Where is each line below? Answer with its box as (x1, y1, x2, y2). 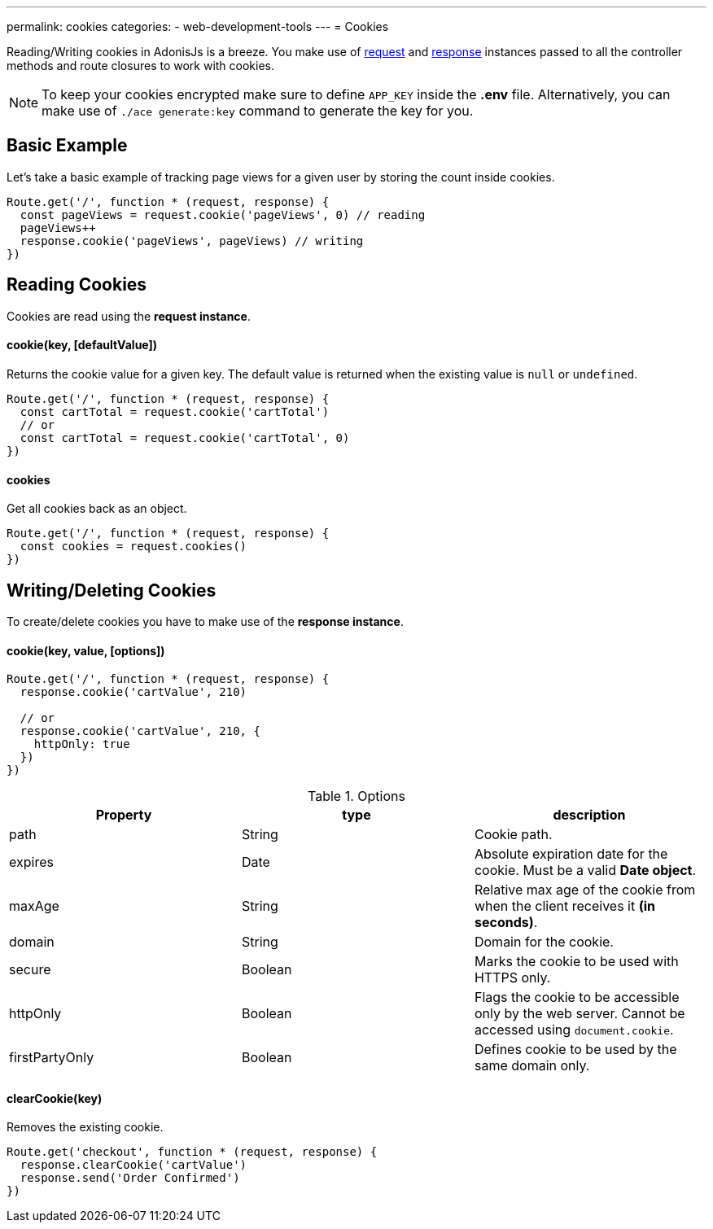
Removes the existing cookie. (7, 1120, 164, 1135)
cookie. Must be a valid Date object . (474, 862, 697, 879)
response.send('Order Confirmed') (20, 1171, 240, 1185)
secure (9, 961, 51, 978)
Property (95, 807, 152, 824)
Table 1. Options (308, 788, 405, 805)
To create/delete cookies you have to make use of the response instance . (7, 614, 404, 628)
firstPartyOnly (9, 1049, 94, 1066)
